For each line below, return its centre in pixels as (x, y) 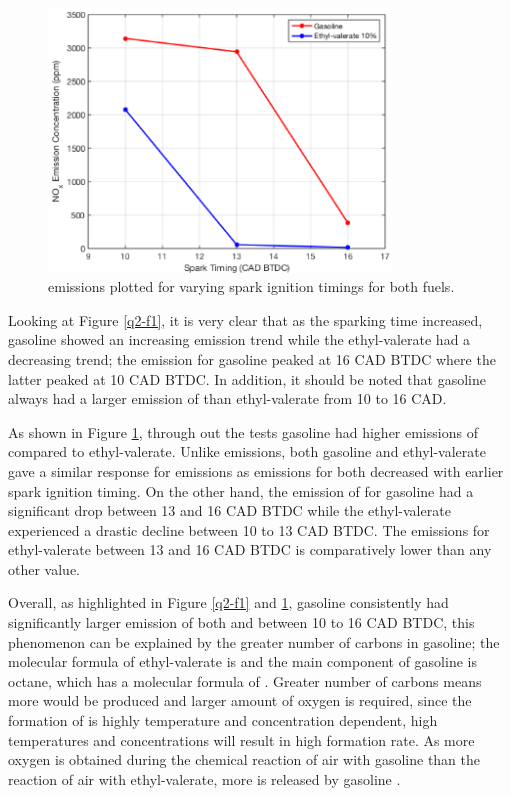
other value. (44, 568)
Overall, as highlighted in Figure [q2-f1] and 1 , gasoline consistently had (228, 602)
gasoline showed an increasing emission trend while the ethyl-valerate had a (239, 339)
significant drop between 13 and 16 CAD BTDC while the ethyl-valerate (229, 510)
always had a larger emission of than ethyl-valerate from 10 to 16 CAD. (227, 398)
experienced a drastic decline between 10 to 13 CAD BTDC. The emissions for (249, 529)
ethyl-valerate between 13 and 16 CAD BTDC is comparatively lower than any (250, 549)
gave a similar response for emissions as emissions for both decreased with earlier (256, 470)
